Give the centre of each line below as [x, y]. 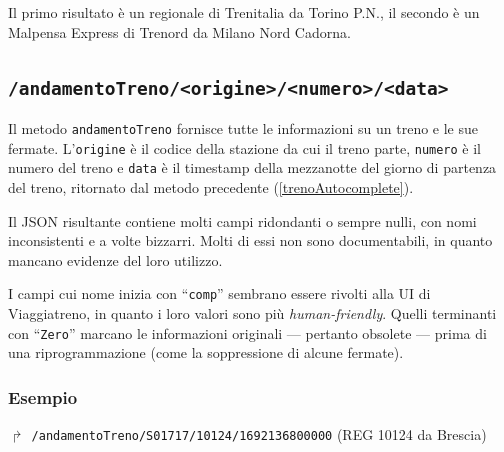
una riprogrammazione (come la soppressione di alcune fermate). [206, 352]
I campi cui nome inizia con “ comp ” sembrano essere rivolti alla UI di [219, 293]
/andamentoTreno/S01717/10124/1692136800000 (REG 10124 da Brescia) [259, 434]
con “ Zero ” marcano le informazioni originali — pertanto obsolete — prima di [247, 332]
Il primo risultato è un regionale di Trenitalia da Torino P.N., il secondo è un [244, 12]
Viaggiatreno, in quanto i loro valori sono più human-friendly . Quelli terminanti [252, 312]
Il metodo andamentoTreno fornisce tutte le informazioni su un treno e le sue [243, 127]
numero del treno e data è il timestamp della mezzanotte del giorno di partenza [252, 167]
